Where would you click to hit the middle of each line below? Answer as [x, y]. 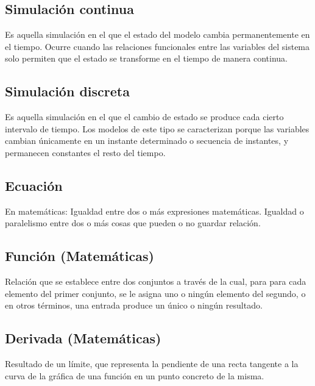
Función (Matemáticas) [80, 256]
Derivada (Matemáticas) [83, 338]
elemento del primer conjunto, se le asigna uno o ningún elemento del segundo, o [155, 293]
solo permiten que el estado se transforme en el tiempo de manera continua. [146, 58]
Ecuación [34, 185]
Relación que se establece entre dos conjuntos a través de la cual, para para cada [156, 281]
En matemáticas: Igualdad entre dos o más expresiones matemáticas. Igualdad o [154, 211]
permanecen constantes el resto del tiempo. [85, 152]
